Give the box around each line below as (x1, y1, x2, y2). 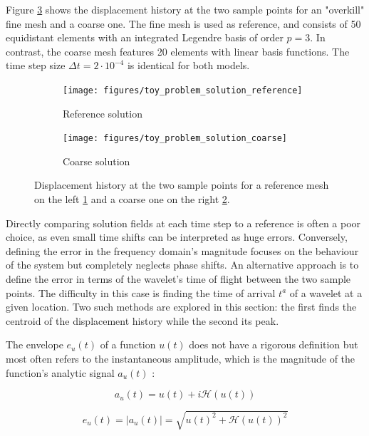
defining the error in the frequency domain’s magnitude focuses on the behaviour (6, 243, 359, 258)
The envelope (6, 337, 63, 352)
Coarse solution (63, 153, 130, 168)
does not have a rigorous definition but (189, 337, 358, 352)
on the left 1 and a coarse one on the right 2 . (34, 192, 230, 207)
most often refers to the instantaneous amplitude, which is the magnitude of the (6, 351, 355, 365)
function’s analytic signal (6, 365, 115, 380)
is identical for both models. (127, 58, 250, 73)
